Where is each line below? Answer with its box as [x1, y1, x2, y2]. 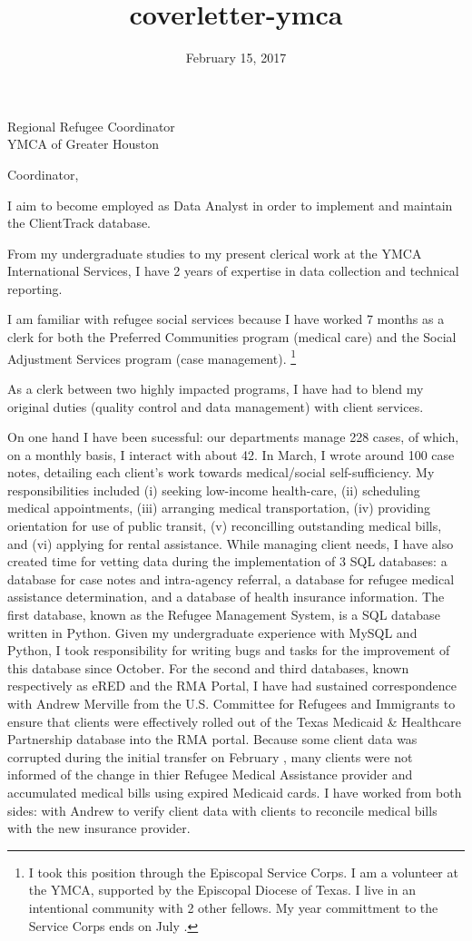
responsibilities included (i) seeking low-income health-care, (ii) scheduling [7, 480, 420, 499]
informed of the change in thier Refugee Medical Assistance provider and [7, 765, 413, 784]
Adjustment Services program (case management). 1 [7, 346, 297, 368]
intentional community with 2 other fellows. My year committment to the [28, 897, 438, 916]
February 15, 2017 [185, 48, 287, 67]
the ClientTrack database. [7, 213, 152, 232]
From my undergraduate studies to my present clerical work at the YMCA [7, 243, 422, 262]
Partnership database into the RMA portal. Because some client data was [7, 730, 418, 749]
